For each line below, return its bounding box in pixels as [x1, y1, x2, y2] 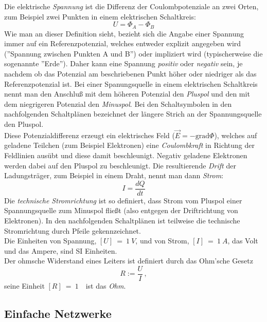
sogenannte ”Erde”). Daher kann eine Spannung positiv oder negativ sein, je [4, 58, 243, 69]
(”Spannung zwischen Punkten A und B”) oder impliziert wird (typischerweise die [4, 48, 263, 59]
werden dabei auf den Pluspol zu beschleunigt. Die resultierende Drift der [4, 160, 236, 171]
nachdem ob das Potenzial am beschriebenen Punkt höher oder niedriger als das [4, 68, 257, 79]
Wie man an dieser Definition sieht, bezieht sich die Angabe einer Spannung [4, 28, 244, 39]
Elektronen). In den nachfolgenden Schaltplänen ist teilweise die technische [4, 215, 240, 226]
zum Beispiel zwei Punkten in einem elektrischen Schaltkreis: [4, 11, 196, 22]
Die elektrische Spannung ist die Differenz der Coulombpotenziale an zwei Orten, [4, 1, 259, 11]
